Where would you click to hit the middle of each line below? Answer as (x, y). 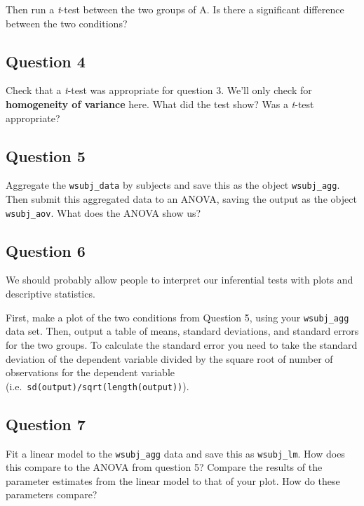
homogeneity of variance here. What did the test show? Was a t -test (160, 104)
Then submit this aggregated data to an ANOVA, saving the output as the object (181, 199)
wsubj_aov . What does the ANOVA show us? (103, 212)
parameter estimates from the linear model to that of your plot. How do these (173, 480)
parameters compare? (52, 494)
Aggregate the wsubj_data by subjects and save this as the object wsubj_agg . (173, 185)
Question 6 (46, 250)
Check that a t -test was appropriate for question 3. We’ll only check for (159, 90)
